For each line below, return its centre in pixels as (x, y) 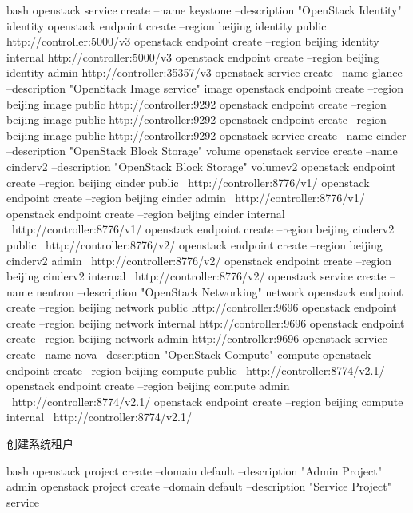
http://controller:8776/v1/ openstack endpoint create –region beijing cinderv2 (203, 229)
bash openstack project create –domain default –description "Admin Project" (194, 470)
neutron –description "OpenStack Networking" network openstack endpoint (220, 291)
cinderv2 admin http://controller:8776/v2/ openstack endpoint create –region (199, 260)
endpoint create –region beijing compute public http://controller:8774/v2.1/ (196, 370)
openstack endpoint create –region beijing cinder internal (146, 213)
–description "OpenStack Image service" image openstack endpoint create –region (205, 87)
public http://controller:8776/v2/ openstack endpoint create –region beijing (195, 244)
